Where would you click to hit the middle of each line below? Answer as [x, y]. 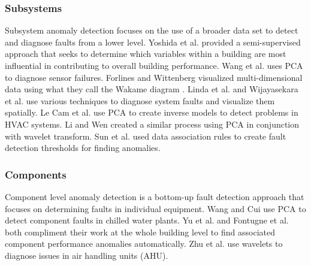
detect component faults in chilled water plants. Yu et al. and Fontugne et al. [147, 220]
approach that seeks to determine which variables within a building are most [146, 54]
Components [36, 174]
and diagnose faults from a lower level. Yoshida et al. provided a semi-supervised [153, 42]
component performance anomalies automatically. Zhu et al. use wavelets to [144, 244]
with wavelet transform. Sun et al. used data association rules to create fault [146, 136]
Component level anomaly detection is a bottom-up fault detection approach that [155, 196]
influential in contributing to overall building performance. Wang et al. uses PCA [154, 65]
